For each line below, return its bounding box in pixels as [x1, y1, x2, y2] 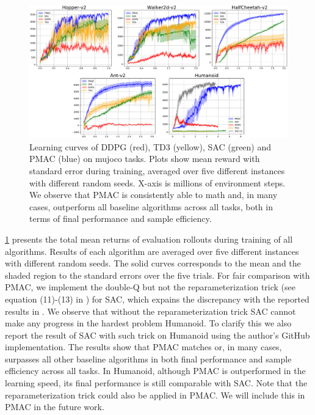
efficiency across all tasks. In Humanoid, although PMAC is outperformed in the [5, 364, 306, 377]
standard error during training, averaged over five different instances [29, 164, 285, 177]
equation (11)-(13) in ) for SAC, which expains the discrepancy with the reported [5, 292, 310, 305]
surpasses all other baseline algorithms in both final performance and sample [5, 352, 292, 365]
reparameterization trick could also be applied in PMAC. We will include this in [5, 388, 305, 401]
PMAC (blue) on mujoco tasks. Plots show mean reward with [29, 152, 260, 165]
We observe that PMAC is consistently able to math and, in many [29, 188, 278, 201]
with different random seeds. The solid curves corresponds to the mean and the [5, 257, 301, 270]
